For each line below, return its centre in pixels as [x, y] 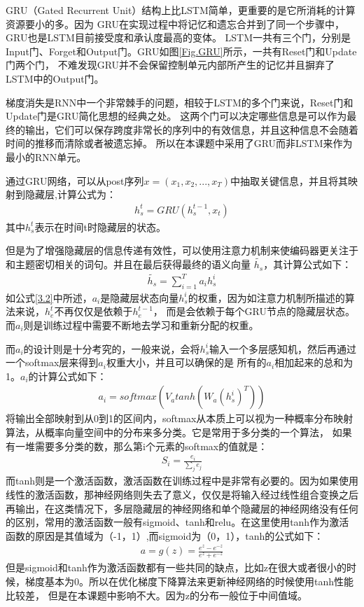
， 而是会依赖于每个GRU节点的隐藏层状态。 [254, 311]
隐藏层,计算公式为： [70, 194]
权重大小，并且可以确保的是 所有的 [186, 362]
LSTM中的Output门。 [55, 78]
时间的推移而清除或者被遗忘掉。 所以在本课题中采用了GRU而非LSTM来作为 [179, 143]
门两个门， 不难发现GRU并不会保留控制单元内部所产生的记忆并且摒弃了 [170, 65]
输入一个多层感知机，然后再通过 [283, 348]
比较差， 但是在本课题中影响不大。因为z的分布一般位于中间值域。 [156, 595]
